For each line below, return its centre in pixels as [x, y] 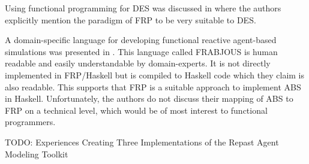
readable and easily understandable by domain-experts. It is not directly [138, 63]
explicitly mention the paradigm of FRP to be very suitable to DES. [130, 19]
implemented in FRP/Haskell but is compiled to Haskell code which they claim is [155, 75]
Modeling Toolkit [37, 154]
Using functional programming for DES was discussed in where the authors [143, 8]
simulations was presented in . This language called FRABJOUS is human [141, 51]
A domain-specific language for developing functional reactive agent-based [141, 40]
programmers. [30, 122]
